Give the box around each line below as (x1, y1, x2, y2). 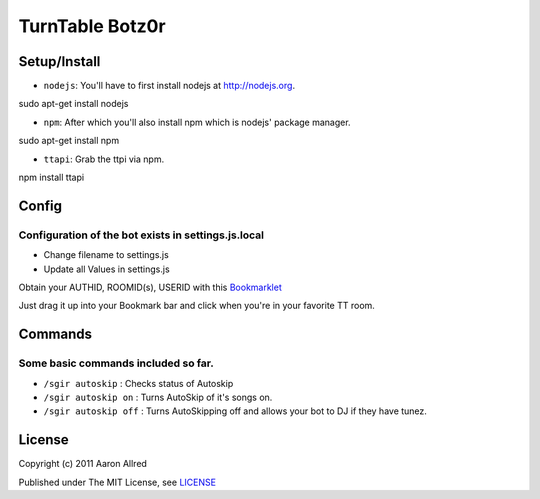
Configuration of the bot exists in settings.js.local (18, 228, 265, 242)
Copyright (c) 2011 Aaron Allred (18, 458, 147, 470)
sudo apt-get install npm (18, 135, 120, 147)
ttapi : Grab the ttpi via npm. (43, 153, 165, 165)
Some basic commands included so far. (18, 356, 214, 370)
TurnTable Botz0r (18, 15, 166, 37)
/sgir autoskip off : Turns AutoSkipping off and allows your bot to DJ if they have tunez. (43, 405, 427, 417)
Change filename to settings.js (43, 249, 169, 261)
